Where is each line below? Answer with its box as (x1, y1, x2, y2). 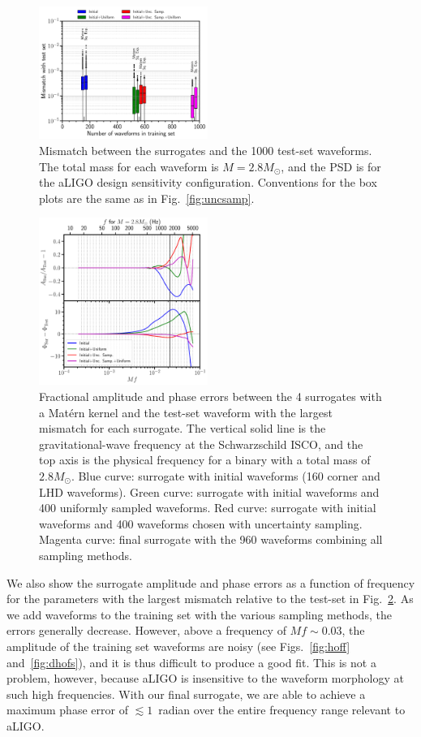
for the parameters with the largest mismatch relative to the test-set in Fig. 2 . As (6, 590, 414, 607)
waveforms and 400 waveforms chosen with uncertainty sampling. (39, 515, 363, 532)
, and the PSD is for (281, 157, 381, 175)
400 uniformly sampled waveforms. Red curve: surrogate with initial (39, 499, 376, 516)
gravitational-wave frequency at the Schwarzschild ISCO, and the (39, 435, 363, 452)
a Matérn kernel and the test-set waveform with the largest (39, 403, 333, 420)
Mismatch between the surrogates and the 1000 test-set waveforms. (39, 141, 372, 158)
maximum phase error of (6, 701, 128, 718)
